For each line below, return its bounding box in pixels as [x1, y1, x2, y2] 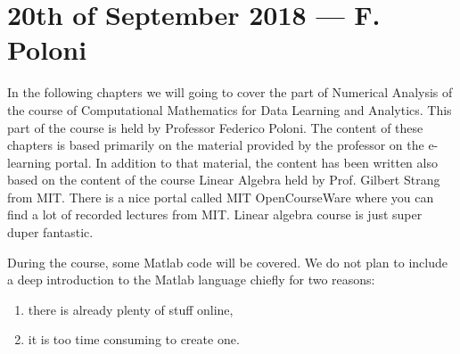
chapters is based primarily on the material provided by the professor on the [7, 136, 424, 154]
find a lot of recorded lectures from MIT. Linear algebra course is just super [7, 205, 423, 224]
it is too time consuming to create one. [28, 330, 240, 349]
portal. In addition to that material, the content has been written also [54, 152, 438, 171]
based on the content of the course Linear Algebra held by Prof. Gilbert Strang [7, 170, 440, 189]
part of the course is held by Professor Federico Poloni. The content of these [7, 118, 423, 136]
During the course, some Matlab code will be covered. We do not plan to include [7, 252, 448, 271]
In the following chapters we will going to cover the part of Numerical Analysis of [7, 83, 453, 102]
